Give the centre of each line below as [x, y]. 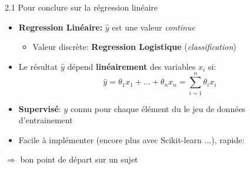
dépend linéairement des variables [131, 66]
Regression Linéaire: [61, 27]
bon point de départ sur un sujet [79, 159]
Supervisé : [40, 108]
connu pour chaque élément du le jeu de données [158, 108]
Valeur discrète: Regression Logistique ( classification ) [134, 47]
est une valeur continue [154, 27]
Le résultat [38, 66]
